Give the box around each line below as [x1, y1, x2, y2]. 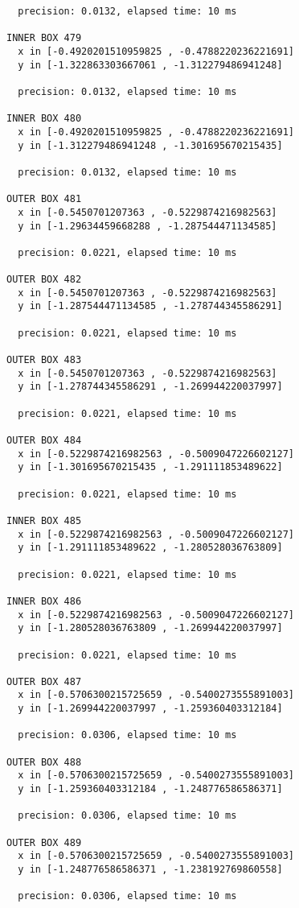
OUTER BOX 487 [6, 675, 82, 687]
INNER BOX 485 [6, 514, 82, 526]
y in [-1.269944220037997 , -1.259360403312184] [18, 703, 283, 715]
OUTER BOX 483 [6, 354, 82, 366]
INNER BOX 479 [6, 32, 82, 44]
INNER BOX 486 [6, 595, 82, 607]
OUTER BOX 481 [6, 193, 82, 205]
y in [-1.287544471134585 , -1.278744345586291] [18, 300, 283, 312]
